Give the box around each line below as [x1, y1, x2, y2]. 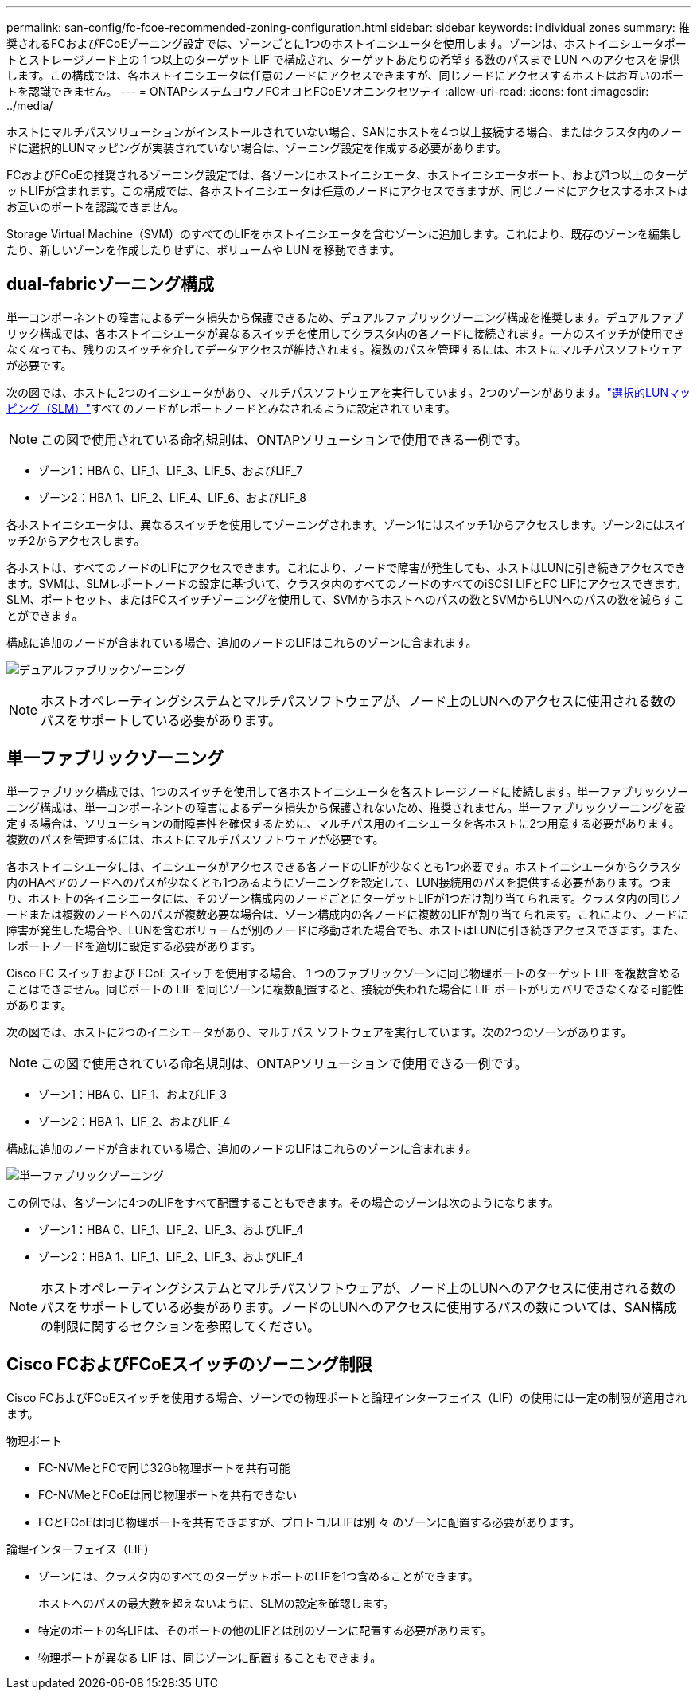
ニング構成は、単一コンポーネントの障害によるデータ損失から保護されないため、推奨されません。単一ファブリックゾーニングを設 [6, 800, 686, 814]
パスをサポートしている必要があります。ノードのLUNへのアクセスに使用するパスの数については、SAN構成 [41, 1298, 676, 1315]
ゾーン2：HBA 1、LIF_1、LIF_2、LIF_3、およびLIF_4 [38, 1249, 304, 1263]
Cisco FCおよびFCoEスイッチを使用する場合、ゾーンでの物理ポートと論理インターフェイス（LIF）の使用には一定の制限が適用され [6, 1390, 687, 1404]
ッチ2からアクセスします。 [6, 533, 146, 547]
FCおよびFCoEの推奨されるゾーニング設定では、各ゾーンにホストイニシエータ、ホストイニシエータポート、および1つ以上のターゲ [6, 168, 688, 182]
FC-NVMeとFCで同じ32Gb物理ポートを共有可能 [38, 1460, 290, 1475]
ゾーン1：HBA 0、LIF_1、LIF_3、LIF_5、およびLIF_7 [38, 463, 303, 477]
